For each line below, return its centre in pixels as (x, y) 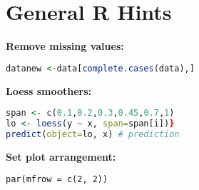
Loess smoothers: (49, 90)
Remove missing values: (65, 46)
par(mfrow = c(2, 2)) (57, 180)
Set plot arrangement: (61, 156)
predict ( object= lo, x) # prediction (93, 134)
